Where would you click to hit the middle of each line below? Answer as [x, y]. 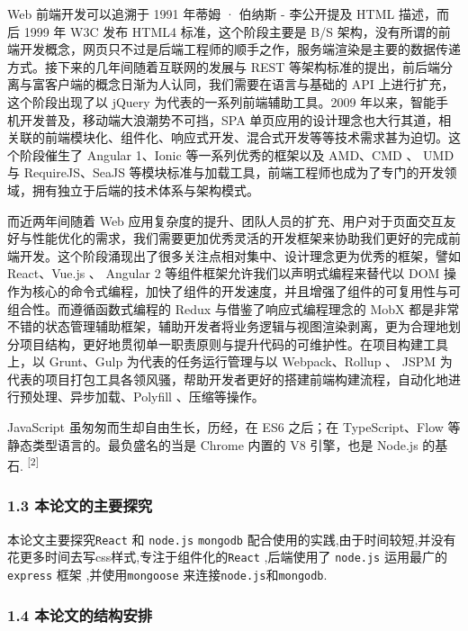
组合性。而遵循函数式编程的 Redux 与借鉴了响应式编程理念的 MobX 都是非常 [234, 308]
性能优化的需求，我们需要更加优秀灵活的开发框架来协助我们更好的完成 [240, 238]
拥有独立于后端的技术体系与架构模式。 [145, 189]
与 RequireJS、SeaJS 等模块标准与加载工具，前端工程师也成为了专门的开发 [226, 172]
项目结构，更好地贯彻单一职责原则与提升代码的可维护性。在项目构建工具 [234, 343]
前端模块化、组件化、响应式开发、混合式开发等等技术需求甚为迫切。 [246, 137]
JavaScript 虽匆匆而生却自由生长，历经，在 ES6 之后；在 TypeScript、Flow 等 [234, 427]
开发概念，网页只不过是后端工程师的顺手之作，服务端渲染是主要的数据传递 [240, 49]
